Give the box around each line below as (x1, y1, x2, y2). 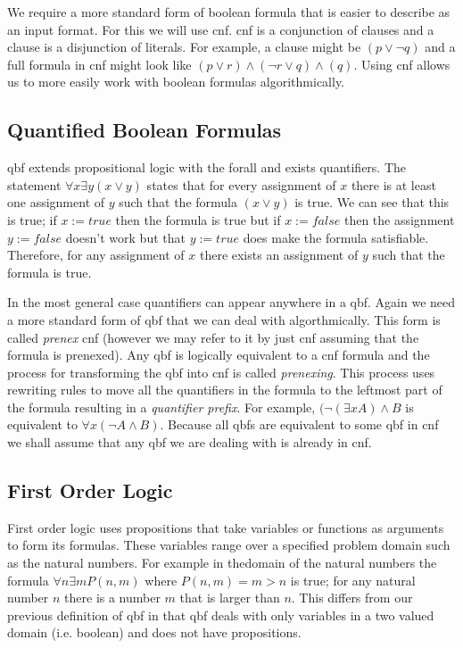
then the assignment (343, 210, 455, 228)
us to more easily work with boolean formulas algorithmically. (7, 72, 345, 91)
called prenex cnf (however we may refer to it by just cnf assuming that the (7, 328, 419, 346)
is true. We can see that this (294, 193, 450, 212)
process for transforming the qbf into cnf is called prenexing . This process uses (7, 362, 435, 381)
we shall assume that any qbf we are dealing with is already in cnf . (7, 433, 372, 452)
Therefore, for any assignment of (7, 245, 185, 264)
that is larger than (179, 588, 280, 607)
